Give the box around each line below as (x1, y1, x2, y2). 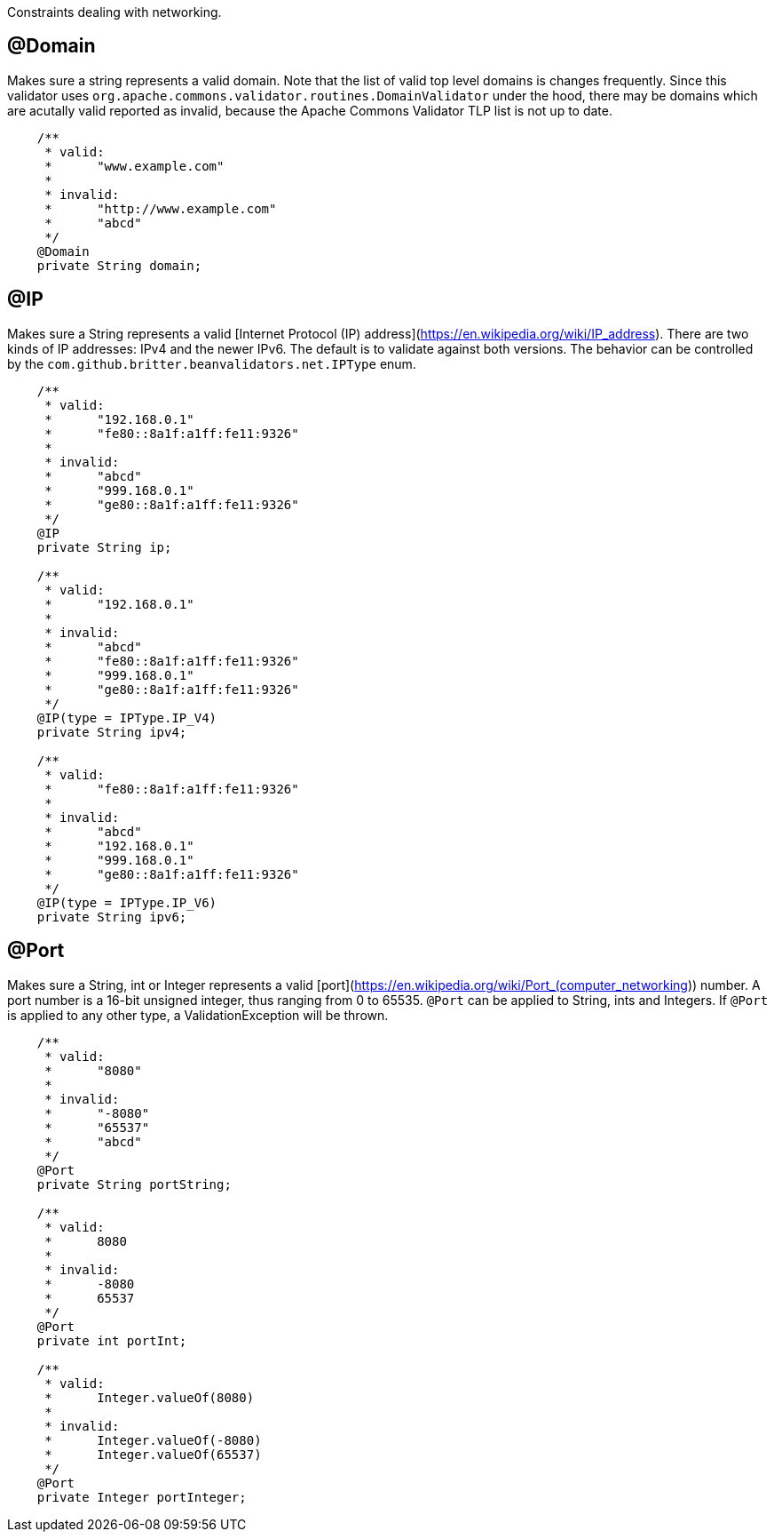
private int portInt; (36, 1333, 187, 1348)
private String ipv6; (36, 909, 187, 924)
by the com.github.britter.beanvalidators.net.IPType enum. (7, 355, 416, 371)
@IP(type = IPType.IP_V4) (36, 710, 217, 725)
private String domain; (36, 258, 202, 273)
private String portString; (36, 1176, 232, 1192)
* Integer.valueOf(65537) (44, 1447, 262, 1462)
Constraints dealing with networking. (7, 4, 222, 20)
